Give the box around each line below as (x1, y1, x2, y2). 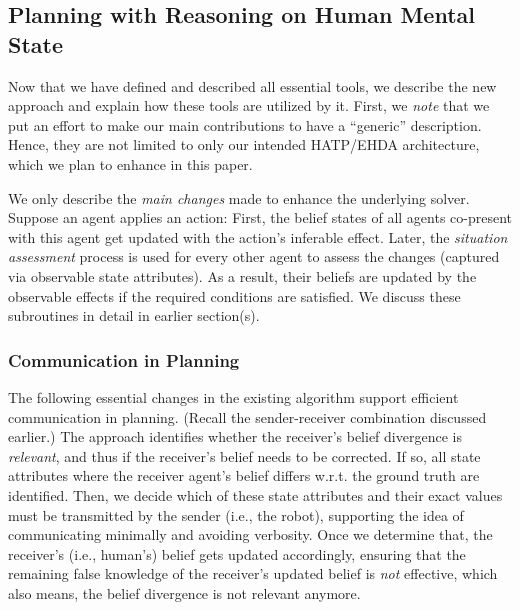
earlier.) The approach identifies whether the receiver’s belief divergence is (8, 426, 462, 447)
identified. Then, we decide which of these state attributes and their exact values (8, 484, 503, 505)
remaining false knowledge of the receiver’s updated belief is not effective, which (8, 563, 498, 584)
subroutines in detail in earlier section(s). (8, 305, 260, 326)
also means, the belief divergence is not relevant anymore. (8, 582, 361, 603)
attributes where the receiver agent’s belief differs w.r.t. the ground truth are (8, 465, 480, 486)
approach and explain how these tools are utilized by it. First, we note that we (8, 95, 490, 116)
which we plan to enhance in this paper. (8, 153, 253, 174)
